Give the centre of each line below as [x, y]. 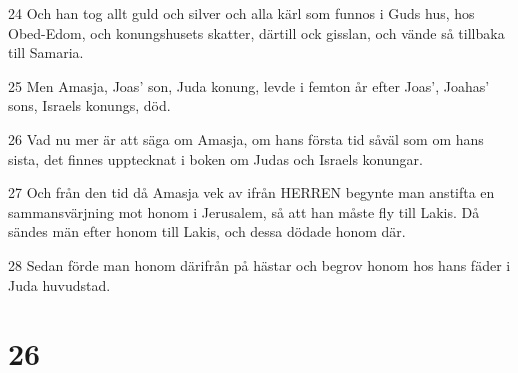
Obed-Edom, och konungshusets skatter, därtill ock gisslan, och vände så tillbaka [256, 32]
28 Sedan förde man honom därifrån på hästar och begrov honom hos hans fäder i [259, 264]
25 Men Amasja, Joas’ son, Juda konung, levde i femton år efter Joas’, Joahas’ [249, 85]
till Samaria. [46, 52]
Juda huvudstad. [59, 284]
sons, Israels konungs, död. [89, 105]
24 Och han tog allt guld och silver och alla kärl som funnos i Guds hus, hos [241, 13]
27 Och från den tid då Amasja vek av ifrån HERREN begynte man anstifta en [251, 192]
